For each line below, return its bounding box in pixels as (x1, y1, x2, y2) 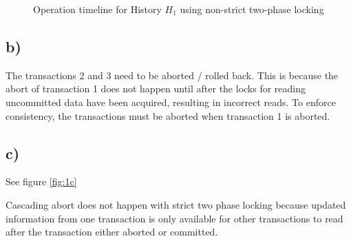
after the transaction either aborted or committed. (6, 224, 218, 239)
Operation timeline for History (33, 2, 162, 16)
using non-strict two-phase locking (180, 2, 324, 16)
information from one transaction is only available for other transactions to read (6, 211, 343, 225)
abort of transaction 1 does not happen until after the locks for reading (6, 81, 306, 96)
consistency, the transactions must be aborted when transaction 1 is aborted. (6, 108, 330, 123)
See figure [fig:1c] (6, 174, 77, 189)
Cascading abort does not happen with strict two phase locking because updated (6, 197, 346, 211)
